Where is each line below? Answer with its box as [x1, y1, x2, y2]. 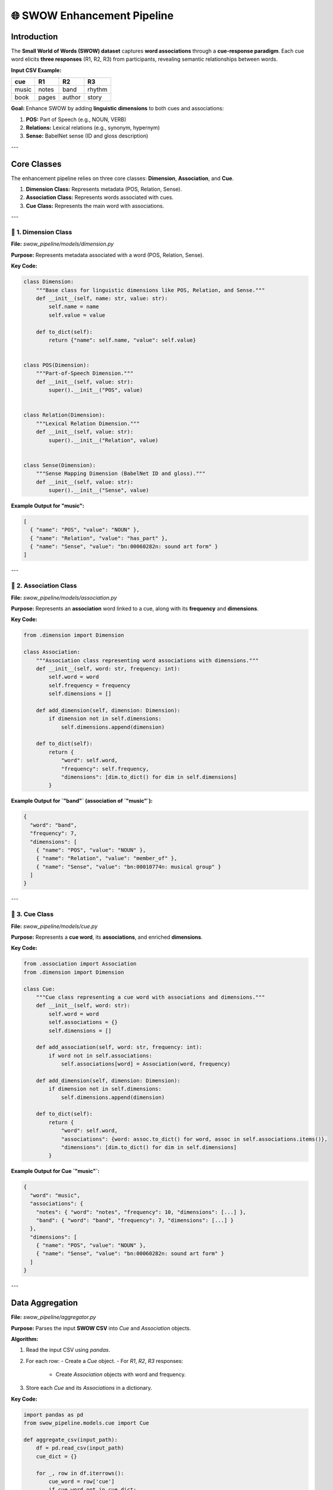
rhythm [87, 85, 108, 94]
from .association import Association [23, 960, 137, 967]
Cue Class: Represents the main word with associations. [26, 202, 165, 209]
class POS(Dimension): [23, 362, 90, 369]
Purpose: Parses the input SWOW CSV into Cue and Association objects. [11, 1324, 191, 1331]
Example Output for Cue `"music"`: [11, 1168, 100, 1175]
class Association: [23, 648, 80, 656]
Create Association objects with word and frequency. [55, 1371, 186, 1378]
